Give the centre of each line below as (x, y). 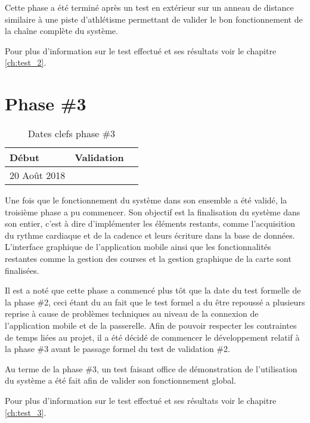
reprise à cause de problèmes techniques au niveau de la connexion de (132, 314)
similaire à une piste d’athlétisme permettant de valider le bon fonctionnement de (154, 19)
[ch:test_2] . (26, 62)
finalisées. (22, 270)
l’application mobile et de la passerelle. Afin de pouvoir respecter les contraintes (151, 325)
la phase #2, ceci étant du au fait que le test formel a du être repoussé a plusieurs (155, 302)
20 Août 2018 (38, 175)
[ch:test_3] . (26, 412)
